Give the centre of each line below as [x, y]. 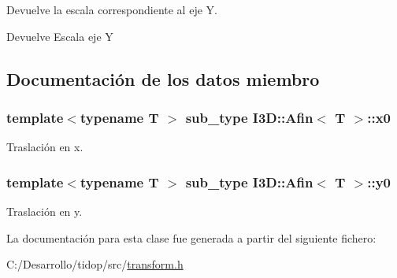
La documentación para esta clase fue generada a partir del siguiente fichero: [191, 237]
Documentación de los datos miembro [163, 78]
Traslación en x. [45, 147]
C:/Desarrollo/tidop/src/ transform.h [95, 264]
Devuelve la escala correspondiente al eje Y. [112, 9]
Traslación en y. [45, 211]
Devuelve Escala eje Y [60, 36]
